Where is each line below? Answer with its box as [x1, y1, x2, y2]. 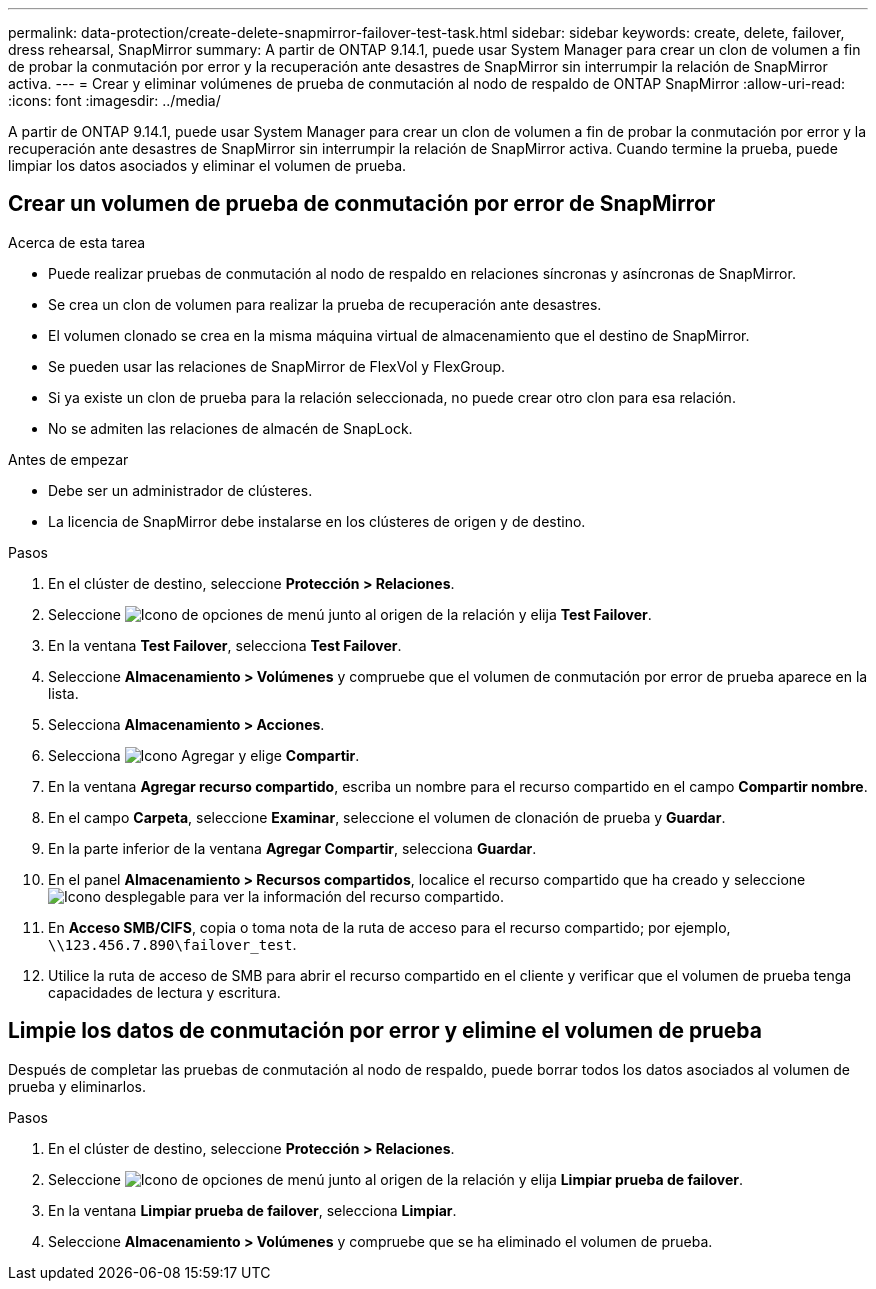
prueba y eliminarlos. [8, 1077, 147, 1095]
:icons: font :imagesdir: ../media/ [8, 92, 221, 109]
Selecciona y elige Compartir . [48, 746, 360, 764]
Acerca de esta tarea [8, 233, 146, 251]
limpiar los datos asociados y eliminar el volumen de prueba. [8, 157, 407, 174]
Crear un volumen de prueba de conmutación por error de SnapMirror [8, 191, 716, 217]
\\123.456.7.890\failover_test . [48, 935, 297, 953]
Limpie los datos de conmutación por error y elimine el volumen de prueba [8, 1018, 762, 1044]
